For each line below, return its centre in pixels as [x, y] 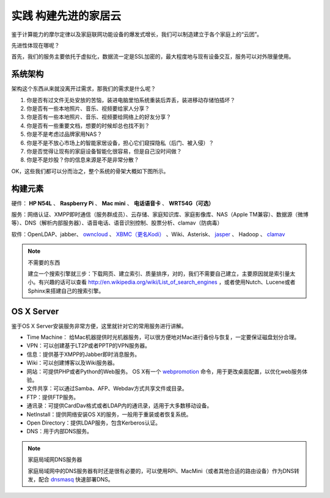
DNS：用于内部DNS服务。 [60, 431]
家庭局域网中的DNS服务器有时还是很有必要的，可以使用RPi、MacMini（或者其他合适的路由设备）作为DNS [161, 470]
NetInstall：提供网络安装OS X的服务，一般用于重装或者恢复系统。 [109, 414]
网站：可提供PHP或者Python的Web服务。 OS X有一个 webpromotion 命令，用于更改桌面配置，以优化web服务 [164, 371]
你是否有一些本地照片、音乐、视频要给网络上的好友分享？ [99, 117]
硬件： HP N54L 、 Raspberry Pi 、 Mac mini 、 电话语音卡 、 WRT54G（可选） [113, 203]
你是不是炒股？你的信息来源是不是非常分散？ [83, 160]
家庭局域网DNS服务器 [55, 459]
